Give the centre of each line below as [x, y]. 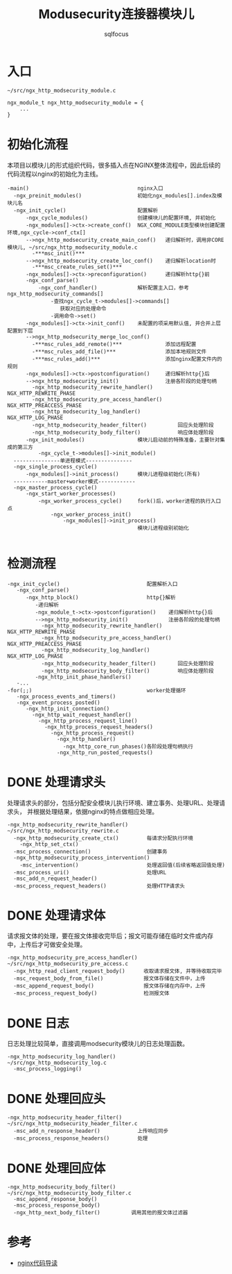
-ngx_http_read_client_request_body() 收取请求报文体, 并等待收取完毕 [118, 971]
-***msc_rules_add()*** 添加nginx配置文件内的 [127, 359]
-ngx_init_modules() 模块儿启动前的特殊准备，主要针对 [123, 440]
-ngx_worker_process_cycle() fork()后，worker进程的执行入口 [130, 501]
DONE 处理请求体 [56, 915]
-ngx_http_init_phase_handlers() [83, 677]
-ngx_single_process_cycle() [55, 466]
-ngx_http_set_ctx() [49, 844]
